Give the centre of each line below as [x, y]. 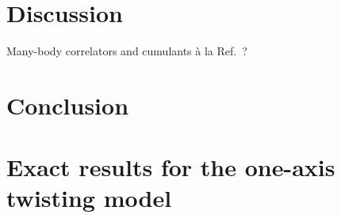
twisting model [89, 198]
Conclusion [68, 105]
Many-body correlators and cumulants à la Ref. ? [127, 51]
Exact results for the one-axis [171, 167]
